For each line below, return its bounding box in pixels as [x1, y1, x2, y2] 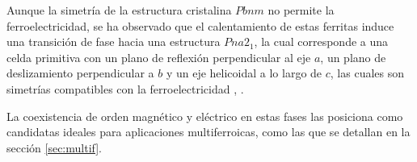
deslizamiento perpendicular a [6, 64, 154, 81]
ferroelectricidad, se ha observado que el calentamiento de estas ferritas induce [6, 17, 394, 34]
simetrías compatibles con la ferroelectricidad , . [6, 80, 244, 97]
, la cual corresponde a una [254, 33, 389, 50]
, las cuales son [330, 64, 405, 81]
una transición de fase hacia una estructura [6, 33, 221, 50]
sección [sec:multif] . [6, 139, 103, 156]
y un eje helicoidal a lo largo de [166, 64, 322, 81]
